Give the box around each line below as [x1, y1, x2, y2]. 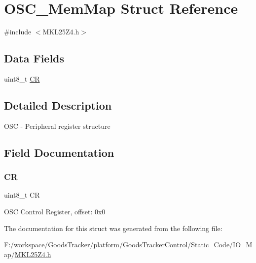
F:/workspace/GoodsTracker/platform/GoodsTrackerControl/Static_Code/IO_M [4, 239, 253, 250]
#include [4, 27, 32, 37]
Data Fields [4, 51, 65, 66]
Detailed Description [4, 97, 112, 113]
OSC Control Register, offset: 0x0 [4, 206, 106, 216]
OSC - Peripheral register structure [4, 120, 110, 131]
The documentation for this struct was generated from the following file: [4, 223, 222, 233]
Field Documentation [4, 145, 114, 160]
